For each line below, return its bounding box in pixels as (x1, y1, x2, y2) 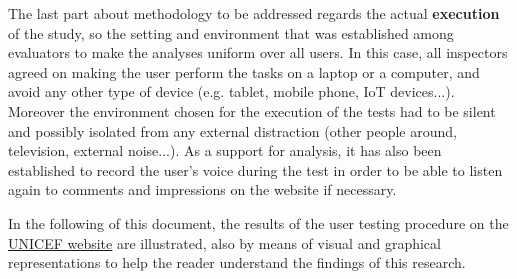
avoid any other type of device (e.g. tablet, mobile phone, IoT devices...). (8, 81, 455, 102)
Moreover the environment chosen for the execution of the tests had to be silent (8, 100, 496, 121)
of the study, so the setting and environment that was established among (8, 22, 454, 43)
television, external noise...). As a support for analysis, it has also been (8, 140, 442, 161)
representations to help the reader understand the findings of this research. (8, 252, 466, 273)
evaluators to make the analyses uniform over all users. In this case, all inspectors (8, 42, 508, 63)
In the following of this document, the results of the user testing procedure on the (8, 212, 509, 233)
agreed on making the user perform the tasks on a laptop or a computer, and (8, 61, 480, 82)
